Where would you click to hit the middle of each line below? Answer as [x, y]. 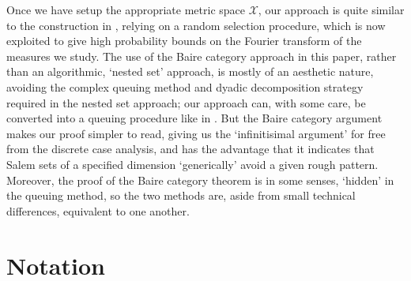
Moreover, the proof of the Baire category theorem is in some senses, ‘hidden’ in [200, 180]
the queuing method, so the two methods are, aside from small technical [181, 195]
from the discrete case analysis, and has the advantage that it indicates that [190, 149]
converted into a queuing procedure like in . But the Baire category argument [194, 118]
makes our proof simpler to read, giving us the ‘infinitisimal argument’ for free [196, 133]
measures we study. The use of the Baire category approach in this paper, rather [202, 56]
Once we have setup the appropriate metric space [126, 9]
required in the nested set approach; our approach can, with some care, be [186, 102]
